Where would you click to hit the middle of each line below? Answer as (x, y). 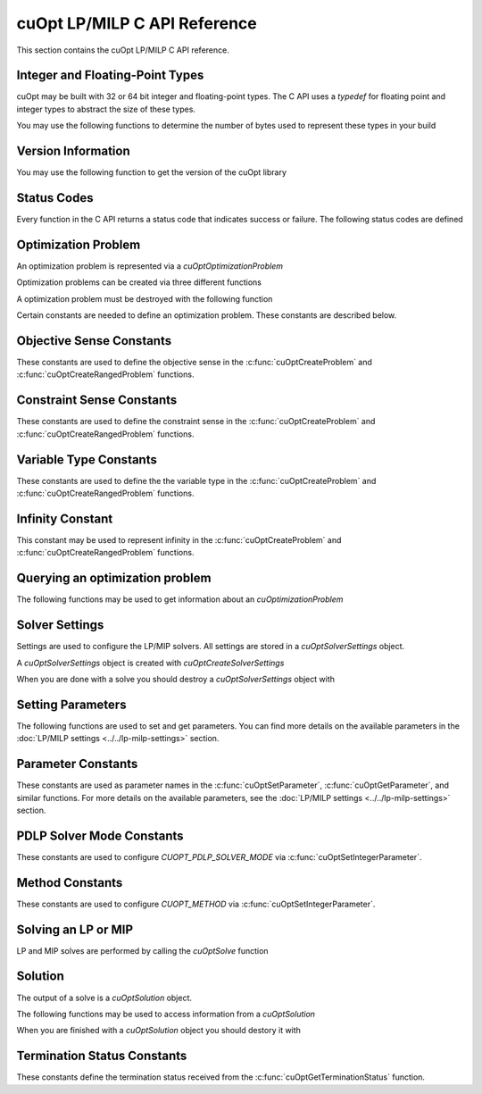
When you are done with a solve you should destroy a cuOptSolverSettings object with (175, 679)
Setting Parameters (71, 704)
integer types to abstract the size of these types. (106, 109)
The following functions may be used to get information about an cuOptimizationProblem (180, 599)
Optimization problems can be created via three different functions (139, 282)
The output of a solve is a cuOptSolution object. (104, 998)
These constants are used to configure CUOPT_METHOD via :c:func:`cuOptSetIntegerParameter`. (196, 904)
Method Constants (70, 883)
